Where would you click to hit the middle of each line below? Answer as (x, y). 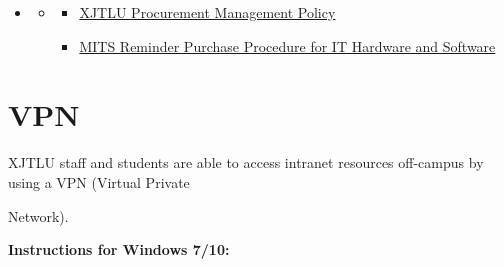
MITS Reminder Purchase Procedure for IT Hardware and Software (287, 45)
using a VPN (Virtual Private (99, 181)
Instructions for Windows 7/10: (119, 249)
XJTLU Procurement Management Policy (207, 12)
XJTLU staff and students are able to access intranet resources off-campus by (246, 162)
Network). (38, 215)
